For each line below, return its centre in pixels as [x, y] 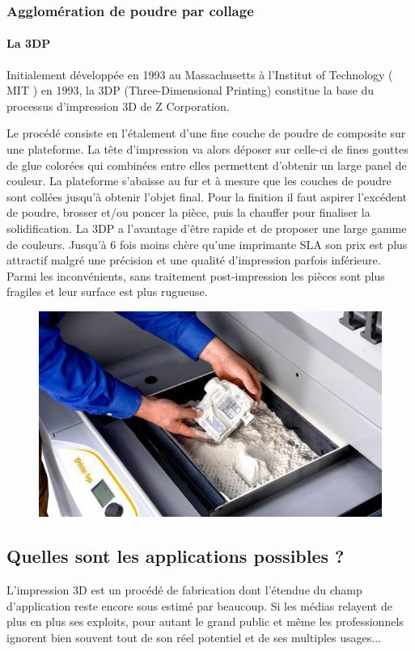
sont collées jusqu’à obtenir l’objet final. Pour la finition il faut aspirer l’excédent [207, 196]
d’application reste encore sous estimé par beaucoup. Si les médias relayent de [199, 605]
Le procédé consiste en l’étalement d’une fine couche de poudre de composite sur [206, 133]
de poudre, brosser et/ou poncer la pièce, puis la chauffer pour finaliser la [188, 212]
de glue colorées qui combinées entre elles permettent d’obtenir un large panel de [207, 165]
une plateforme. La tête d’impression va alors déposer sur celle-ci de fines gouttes [207, 149]
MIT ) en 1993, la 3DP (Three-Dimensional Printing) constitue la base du [191, 90]
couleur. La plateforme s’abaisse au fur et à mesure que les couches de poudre [199, 181]
